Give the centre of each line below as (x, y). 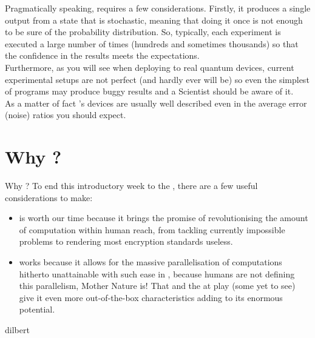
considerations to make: (49, 197)
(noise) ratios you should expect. (66, 115)
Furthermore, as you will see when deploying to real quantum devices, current (150, 67)
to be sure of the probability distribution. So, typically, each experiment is (143, 32)
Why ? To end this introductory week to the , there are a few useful (131, 186)
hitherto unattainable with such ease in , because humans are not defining (157, 273)
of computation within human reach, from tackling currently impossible (152, 229)
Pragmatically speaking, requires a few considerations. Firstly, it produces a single (158, 8)
